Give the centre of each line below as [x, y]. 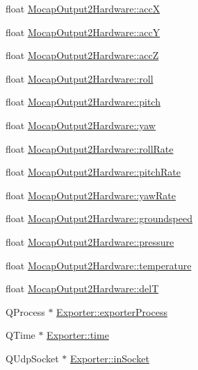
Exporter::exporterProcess [112, 311]
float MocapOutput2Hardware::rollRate [90, 148]
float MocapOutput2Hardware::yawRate [91, 195]
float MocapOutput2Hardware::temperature [99, 265]
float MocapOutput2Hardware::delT [82, 288]
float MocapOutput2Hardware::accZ [82, 55]
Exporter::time [78, 335]
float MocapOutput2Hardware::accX [83, 8]
